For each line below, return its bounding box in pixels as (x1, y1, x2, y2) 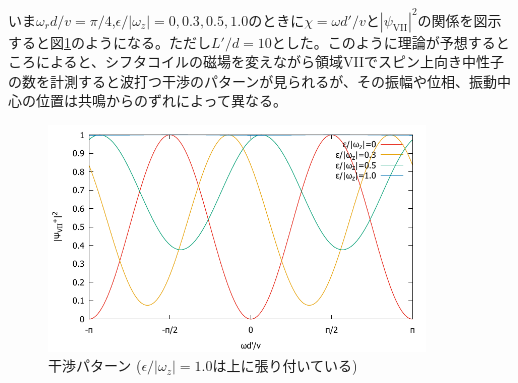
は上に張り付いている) (212, 355, 358, 376)
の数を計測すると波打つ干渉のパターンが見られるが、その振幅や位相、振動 (8, 70, 498, 91)
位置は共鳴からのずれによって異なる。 (35, 90, 287, 111)
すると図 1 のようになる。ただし (8, 31, 211, 52)
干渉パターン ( (48, 355, 142, 376)
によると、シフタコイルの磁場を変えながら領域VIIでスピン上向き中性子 (35, 51, 505, 72)
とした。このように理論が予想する (271, 31, 496, 52)
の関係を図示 (417, 9, 502, 30)
